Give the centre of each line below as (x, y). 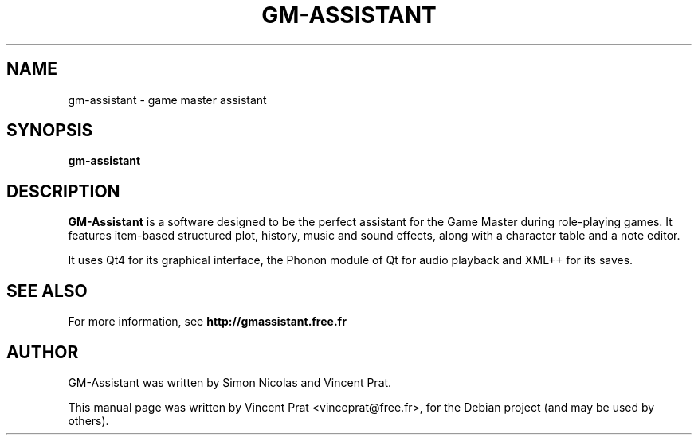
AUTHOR (43, 352)
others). (88, 420)
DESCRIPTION (63, 191)
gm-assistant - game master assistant (167, 100)
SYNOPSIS (50, 131)
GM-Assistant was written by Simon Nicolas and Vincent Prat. (230, 382)
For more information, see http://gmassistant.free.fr (207, 322)
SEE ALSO (47, 291)
